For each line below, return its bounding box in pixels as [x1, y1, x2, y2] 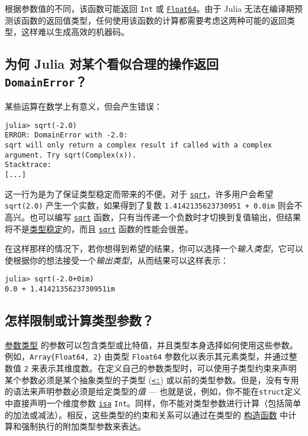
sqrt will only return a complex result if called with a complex [5, 140, 272, 149]
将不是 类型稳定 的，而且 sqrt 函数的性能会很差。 [5, 222, 193, 235]
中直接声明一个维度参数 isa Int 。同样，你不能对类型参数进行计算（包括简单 [5, 397, 301, 409]
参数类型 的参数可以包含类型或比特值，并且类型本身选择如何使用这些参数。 [5, 338, 298, 351]
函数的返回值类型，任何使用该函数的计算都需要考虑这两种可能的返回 [21, 14, 287, 26]
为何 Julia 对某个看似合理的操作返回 [5, 54, 219, 73]
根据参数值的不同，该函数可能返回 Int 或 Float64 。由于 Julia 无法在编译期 [5, 2, 294, 14]
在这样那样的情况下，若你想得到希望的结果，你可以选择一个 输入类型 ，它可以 [5, 242, 303, 255]
